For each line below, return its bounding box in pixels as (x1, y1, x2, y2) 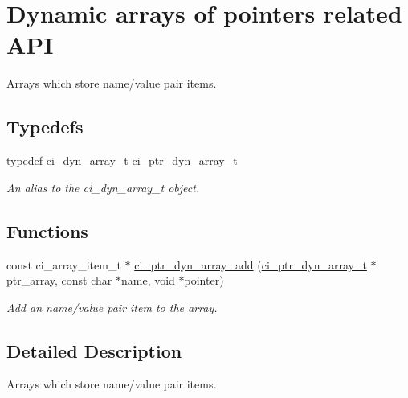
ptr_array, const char (6, 272, 112, 289)
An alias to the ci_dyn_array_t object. (6, 178, 200, 195)
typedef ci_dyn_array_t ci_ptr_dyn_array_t (6, 152, 238, 169)
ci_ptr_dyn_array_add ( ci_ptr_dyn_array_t (134, 256, 367, 273)
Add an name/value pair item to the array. (6, 298, 218, 315)
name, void (120, 272, 175, 289)
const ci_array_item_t (6, 256, 121, 273)
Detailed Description (6, 338, 182, 363)
